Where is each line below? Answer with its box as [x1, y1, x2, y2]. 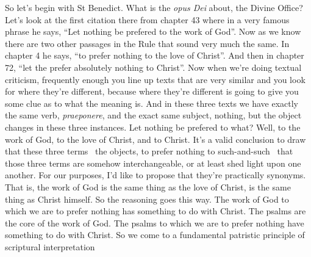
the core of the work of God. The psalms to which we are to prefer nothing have [5, 216, 304, 229]
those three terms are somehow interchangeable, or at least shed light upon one [5, 156, 301, 169]
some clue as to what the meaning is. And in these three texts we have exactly [5, 96, 298, 109]
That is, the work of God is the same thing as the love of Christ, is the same [5, 180, 291, 193]
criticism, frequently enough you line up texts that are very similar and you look [5, 73, 306, 85]
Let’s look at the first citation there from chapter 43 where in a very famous [5, 13, 290, 26]
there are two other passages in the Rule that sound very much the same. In [5, 37, 290, 49]
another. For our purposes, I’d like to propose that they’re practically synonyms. [5, 168, 306, 181]
